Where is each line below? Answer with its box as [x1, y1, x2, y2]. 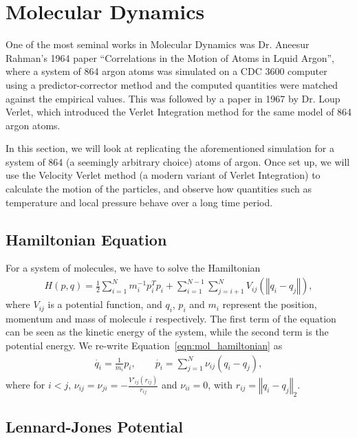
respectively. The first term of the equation [155, 311, 336, 325]
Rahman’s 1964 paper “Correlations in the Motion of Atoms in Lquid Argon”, [6, 50, 334, 65]
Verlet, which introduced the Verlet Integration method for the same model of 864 [6, 105, 352, 119]
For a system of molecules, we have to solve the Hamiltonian [6, 261, 261, 275]
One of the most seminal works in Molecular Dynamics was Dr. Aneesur [6, 37, 310, 52]
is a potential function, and [47, 297, 162, 311]
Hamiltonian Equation [6, 228, 167, 250]
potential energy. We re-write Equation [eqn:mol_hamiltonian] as [6, 338, 283, 353]
